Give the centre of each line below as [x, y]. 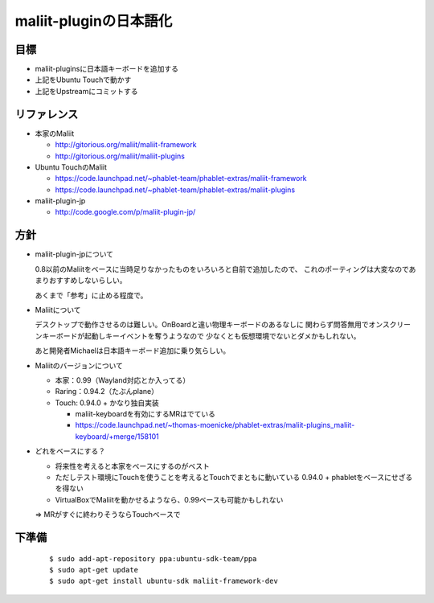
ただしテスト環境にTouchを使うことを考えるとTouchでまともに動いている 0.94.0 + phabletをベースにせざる [234, 478]
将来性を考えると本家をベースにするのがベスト [133, 466]
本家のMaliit [55, 133]
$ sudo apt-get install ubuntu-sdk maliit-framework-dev [164, 581]
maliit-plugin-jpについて [74, 254]
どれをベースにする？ [70, 451]
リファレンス [47, 114]
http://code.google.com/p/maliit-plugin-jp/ [125, 212]
